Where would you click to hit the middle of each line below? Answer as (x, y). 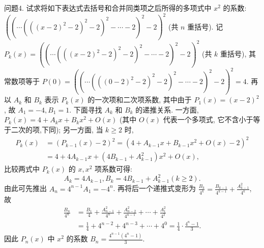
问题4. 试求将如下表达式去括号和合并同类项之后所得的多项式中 (108, 8)
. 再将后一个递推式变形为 (155, 188)
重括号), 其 (238, 54)
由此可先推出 (25, 188)
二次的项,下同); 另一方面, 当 (57, 130)
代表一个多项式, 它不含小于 (208, 119)
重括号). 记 (205, 26)
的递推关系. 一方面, (167, 109)
